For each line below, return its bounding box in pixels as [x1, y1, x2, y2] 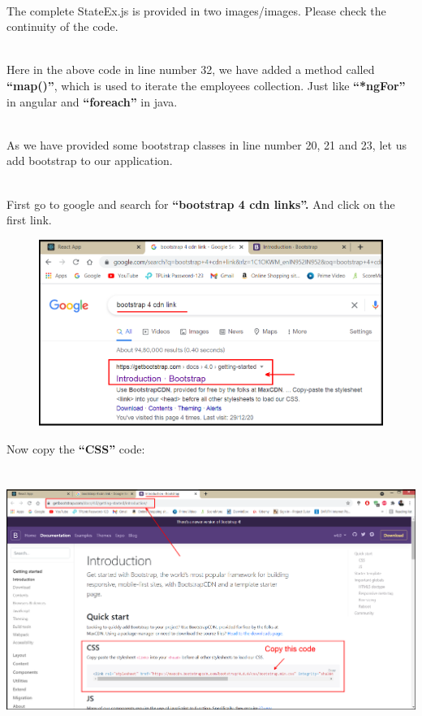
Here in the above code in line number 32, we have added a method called [6, 61, 375, 78]
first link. [6, 211, 52, 228]
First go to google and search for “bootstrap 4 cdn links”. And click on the [6, 195, 395, 212]
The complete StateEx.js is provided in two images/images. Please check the [6, 2, 386, 19]
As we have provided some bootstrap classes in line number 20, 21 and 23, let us [6, 136, 407, 153]
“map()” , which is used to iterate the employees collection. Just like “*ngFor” [6, 76, 406, 93]
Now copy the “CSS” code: [6, 440, 145, 457]
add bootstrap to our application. [6, 152, 173, 169]
